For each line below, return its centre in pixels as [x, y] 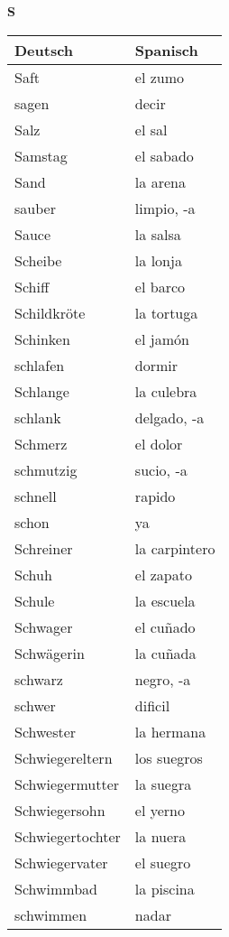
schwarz [39, 679]
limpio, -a [165, 208]
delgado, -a [169, 417]
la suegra [163, 784]
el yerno [160, 810]
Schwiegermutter [67, 784]
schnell [36, 496]
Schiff [32, 286]
